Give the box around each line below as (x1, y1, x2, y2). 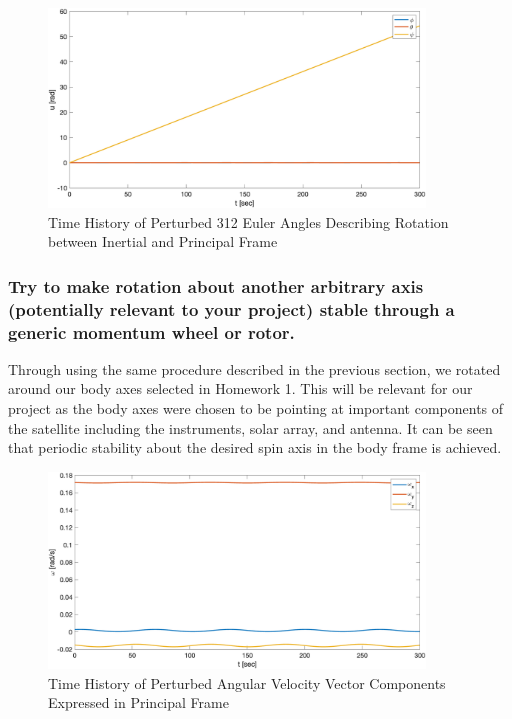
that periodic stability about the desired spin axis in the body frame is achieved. (8, 437, 502, 458)
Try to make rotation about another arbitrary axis (8, 273, 424, 298)
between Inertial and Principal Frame (48, 231, 278, 252)
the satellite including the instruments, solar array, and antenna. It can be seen (8, 417, 493, 438)
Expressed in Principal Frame (48, 692, 229, 713)
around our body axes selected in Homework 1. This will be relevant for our (8, 378, 473, 399)
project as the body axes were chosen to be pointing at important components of (8, 398, 504, 419)
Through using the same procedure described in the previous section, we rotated (8, 358, 501, 379)
